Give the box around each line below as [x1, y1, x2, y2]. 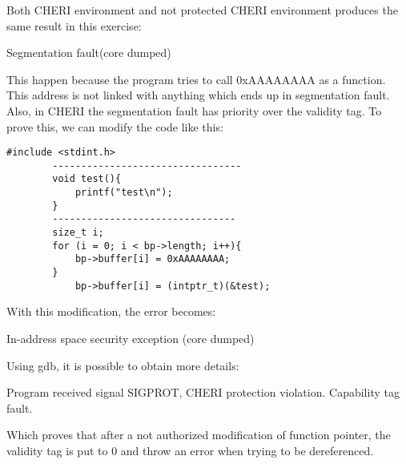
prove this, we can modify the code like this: [6, 118, 223, 135]
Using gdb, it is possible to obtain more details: [6, 357, 239, 373]
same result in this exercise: [6, 17, 142, 34]
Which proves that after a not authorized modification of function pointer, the [6, 426, 391, 443]
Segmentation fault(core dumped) [6, 44, 171, 61]
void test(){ [52, 173, 122, 185]
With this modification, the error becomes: [6, 303, 216, 320]
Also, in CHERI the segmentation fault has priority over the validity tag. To [6, 102, 382, 119]
